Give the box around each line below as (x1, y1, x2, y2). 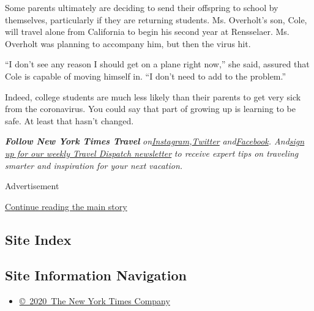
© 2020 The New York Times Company (19, 294, 170, 307)
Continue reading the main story (5, 200, 127, 212)
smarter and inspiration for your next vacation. (5, 159, 183, 171)
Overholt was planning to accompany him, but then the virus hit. (5, 37, 251, 50)
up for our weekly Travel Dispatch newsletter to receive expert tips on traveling (5, 146, 299, 159)
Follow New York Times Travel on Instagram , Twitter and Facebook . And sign (5, 135, 305, 148)
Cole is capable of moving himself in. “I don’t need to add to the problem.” (5, 69, 286, 82)
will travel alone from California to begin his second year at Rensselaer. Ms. (5, 25, 290, 38)
